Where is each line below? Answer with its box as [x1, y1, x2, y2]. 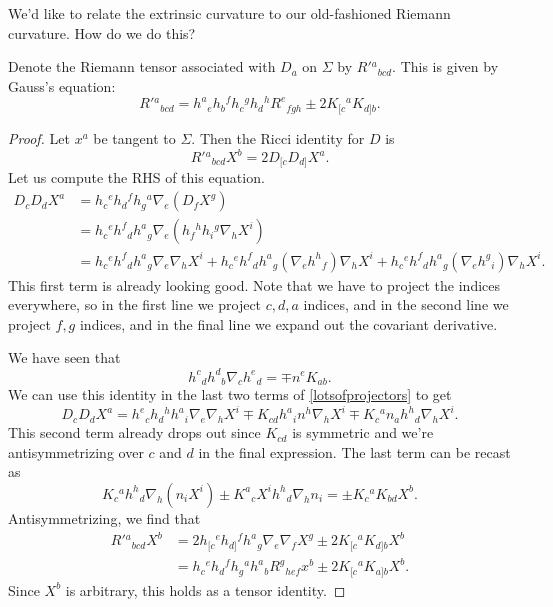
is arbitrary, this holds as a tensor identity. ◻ [65, 579, 346, 600]
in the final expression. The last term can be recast [198, 441, 511, 462]
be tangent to [93, 127, 176, 148]
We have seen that [8, 347, 121, 368]
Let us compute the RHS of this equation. [8, 167, 265, 188]
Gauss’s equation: [8, 75, 116, 96]
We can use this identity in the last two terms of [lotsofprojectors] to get [8, 384, 452, 405]
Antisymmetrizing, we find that [8, 507, 201, 528]
